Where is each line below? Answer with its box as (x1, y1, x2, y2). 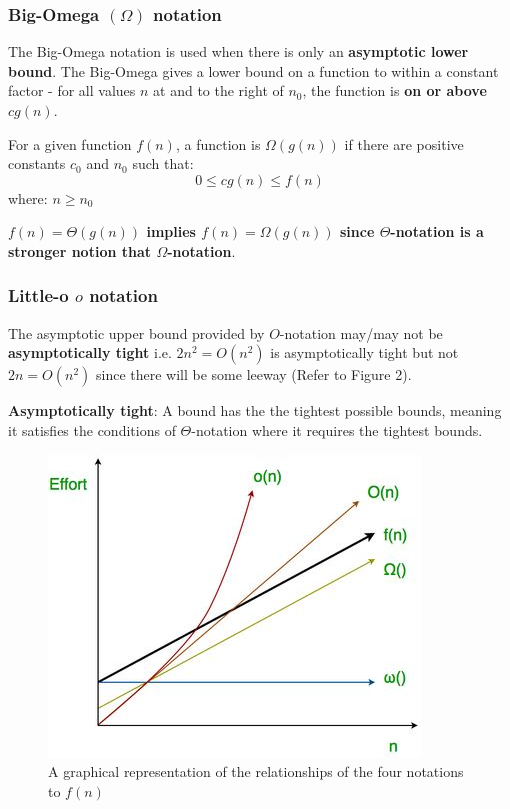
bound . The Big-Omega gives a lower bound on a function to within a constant (8, 60, 499, 81)
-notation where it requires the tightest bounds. (191, 419, 483, 440)
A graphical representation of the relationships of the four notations (48, 761, 464, 782)
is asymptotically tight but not (270, 342, 459, 363)
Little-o (8, 283, 69, 308)
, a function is (175, 133, 261, 154)
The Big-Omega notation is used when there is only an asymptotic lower (8, 41, 469, 62)
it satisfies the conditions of (8, 419, 176, 440)
